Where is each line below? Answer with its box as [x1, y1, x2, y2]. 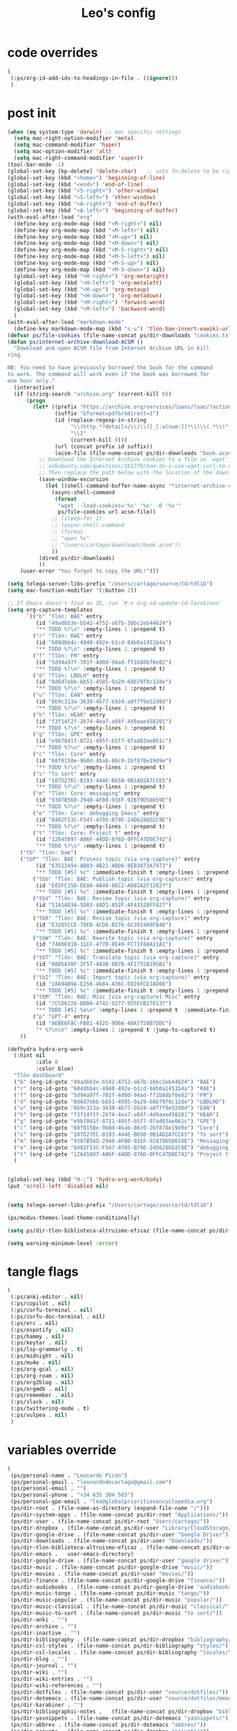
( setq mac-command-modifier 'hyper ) [13, 141, 121, 149]
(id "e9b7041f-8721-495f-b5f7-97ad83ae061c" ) [35, 738, 172, 745]
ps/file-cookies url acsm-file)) [57, 508, 157, 516]
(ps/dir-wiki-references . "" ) [10, 1682, 102, 1689]
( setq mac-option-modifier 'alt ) [13, 148, 112, 155]
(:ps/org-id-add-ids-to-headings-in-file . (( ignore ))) [10, 74, 178, 82]
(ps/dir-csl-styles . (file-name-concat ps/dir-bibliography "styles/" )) [10, 1643, 232, 1650]
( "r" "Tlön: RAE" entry [32, 633, 102, 640]
